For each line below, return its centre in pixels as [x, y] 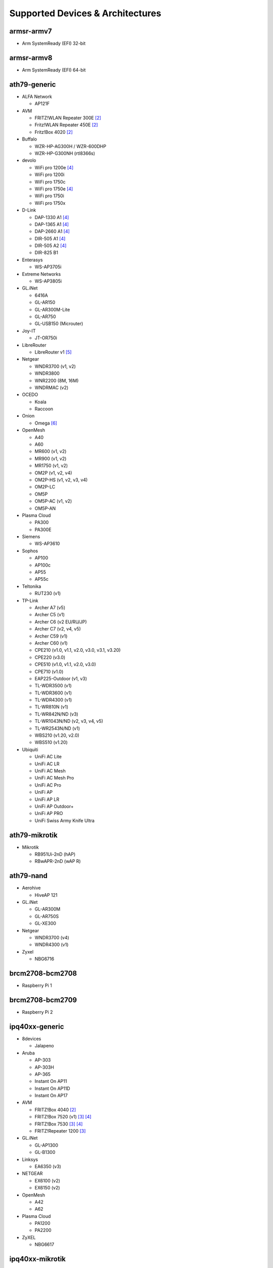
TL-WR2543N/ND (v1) [57, 728]
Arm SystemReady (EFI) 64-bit [54, 70]
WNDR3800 [47, 373]
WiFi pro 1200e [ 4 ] [54, 167]
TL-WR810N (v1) [51, 707]
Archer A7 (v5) [50, 608]
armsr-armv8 [31, 58]
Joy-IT [29, 331]
